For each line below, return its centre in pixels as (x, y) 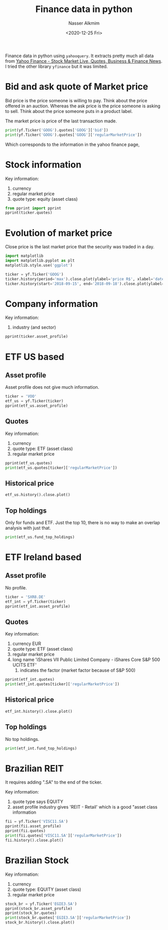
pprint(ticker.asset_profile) (37, 337)
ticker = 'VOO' (21, 397)
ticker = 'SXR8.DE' (25, 597)
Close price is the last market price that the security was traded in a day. (80, 247)
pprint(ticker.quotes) (29, 213)
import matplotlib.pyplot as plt (40, 261)
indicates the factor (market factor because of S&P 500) (78, 670)
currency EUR (27, 644)
